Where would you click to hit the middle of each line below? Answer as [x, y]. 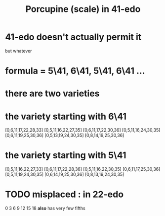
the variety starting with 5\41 [66, 155]
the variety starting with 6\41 [66, 116]
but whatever [19, 51]
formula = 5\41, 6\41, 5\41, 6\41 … [75, 71]
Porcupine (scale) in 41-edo [83, 9]
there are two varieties [52, 94]
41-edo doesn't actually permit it [73, 37]
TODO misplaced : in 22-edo [64, 194]
